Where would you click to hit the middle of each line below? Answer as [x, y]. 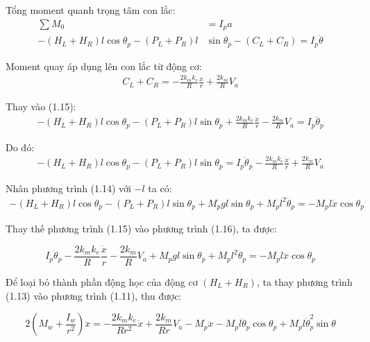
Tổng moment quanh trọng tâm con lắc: [91, 10]
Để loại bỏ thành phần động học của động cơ [102, 282]
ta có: [160, 188]
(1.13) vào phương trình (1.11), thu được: [94, 295]
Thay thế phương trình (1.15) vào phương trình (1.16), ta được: [141, 229]
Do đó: [20, 147]
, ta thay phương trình [304, 282]
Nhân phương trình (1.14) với [68, 188]
